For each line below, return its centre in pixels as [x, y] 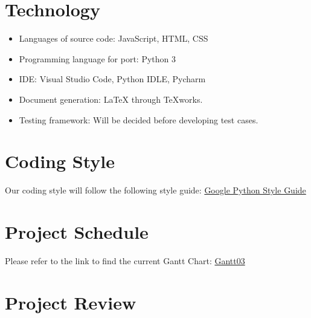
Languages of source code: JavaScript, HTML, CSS [114, 38]
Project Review [71, 302]
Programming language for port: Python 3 [98, 58]
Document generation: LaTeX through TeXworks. [111, 99]
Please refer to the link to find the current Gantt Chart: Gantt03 [125, 260]
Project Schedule [77, 232]
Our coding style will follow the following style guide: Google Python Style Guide [155, 190]
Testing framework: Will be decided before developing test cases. [139, 119]
